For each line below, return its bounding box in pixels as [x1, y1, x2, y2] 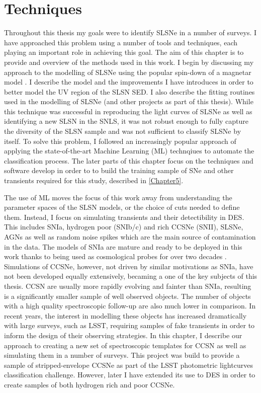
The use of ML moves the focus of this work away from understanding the [4, 192, 232, 202]
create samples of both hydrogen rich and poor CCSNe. [4, 379, 175, 389]
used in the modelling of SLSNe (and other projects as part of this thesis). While [4, 96, 253, 107]
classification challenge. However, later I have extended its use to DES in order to [4, 369, 255, 380]
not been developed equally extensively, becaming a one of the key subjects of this [4, 271, 257, 281]
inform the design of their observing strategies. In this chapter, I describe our [4, 330, 242, 340]
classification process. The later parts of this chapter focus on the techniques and [4, 155, 253, 166]
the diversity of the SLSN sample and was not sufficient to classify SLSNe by [4, 126, 241, 136]
